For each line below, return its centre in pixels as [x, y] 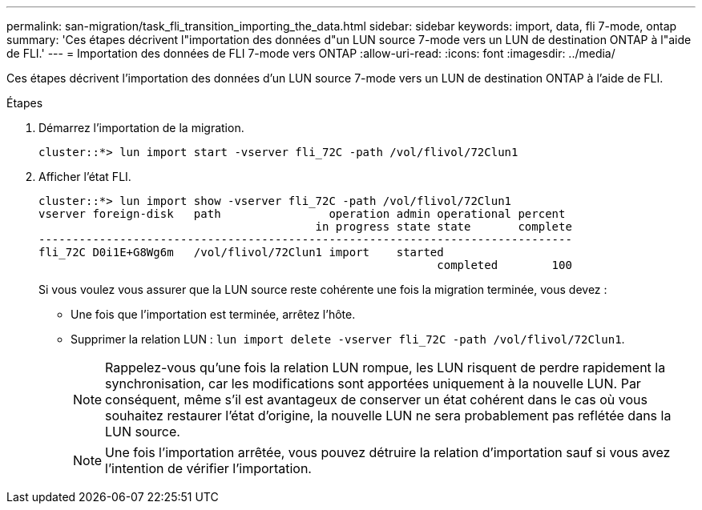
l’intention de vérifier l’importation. [208, 468]
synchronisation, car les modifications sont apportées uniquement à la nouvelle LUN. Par [373, 384]
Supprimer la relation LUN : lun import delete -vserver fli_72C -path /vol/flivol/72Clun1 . [348, 339]
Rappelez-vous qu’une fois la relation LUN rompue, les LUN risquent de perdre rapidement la [385, 367]
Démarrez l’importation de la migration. [141, 128]
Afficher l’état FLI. [85, 177]
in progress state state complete [444, 227]
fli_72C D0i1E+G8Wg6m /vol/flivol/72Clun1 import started [241, 252]
